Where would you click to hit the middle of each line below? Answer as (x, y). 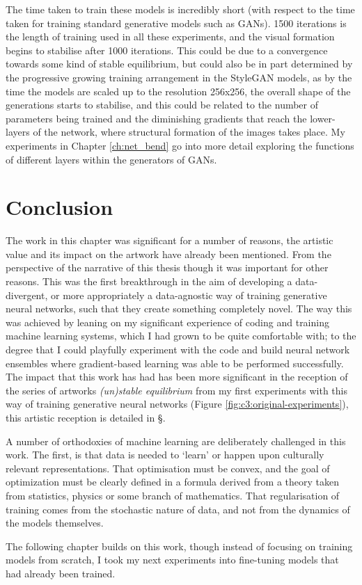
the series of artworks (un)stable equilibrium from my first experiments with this (176, 390)
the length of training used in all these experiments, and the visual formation (170, 37)
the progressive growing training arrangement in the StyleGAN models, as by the (179, 77)
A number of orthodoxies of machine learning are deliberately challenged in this (176, 441)
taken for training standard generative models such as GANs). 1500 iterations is (176, 23)
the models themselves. (55, 523)
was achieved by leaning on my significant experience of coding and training (167, 322)
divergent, (27, 295)
